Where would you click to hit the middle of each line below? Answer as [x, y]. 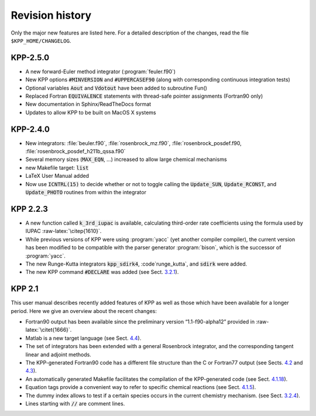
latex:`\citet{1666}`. [49, 330]
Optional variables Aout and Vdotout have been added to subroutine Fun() [116, 88]
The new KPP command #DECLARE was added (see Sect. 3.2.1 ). [102, 272]
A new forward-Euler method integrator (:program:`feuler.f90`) [100, 71]
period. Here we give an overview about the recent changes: [84, 311]
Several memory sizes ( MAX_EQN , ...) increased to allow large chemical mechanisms [126, 159]
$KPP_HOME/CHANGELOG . [41, 40]
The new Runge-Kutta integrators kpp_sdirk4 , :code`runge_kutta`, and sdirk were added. [136, 264]
